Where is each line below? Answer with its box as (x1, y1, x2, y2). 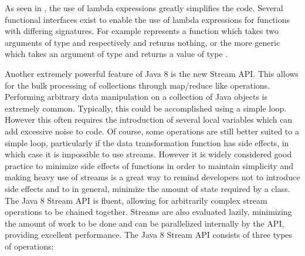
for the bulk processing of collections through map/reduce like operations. (5, 79, 270, 91)
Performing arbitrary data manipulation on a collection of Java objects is (5, 90, 267, 103)
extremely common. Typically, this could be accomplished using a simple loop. (5, 102, 287, 114)
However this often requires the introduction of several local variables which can (5, 113, 293, 126)
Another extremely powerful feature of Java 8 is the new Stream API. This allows (5, 67, 299, 79)
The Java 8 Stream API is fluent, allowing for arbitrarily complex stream (5, 194, 267, 206)
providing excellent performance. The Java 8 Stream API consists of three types (5, 228, 293, 241)
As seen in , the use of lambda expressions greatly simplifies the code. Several (5, 2, 283, 14)
